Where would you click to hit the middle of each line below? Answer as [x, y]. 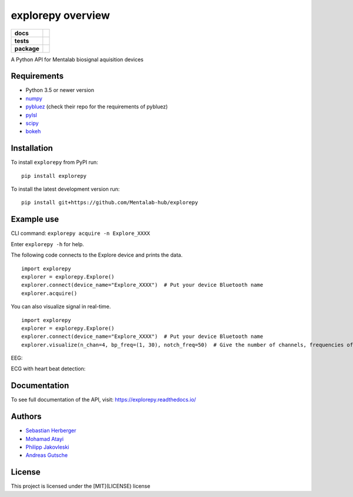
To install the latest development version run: [65, 189]
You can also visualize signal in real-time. [61, 307]
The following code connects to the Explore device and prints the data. [97, 255]
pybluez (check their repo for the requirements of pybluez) [97, 107]
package [27, 48]
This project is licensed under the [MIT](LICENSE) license [81, 486]
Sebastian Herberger [51, 430]
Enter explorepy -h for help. [48, 244]
